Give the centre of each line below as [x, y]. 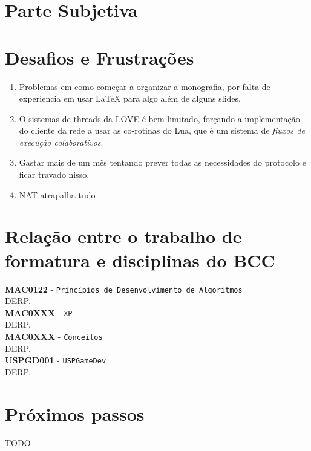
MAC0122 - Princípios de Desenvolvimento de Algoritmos [124, 289]
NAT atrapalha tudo [57, 194]
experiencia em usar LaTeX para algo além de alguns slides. [130, 98]
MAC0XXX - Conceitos [54, 336]
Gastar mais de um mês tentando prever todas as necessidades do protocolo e [162, 162]
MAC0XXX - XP [39, 312]
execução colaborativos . [61, 142]
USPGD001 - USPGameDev [56, 360]
